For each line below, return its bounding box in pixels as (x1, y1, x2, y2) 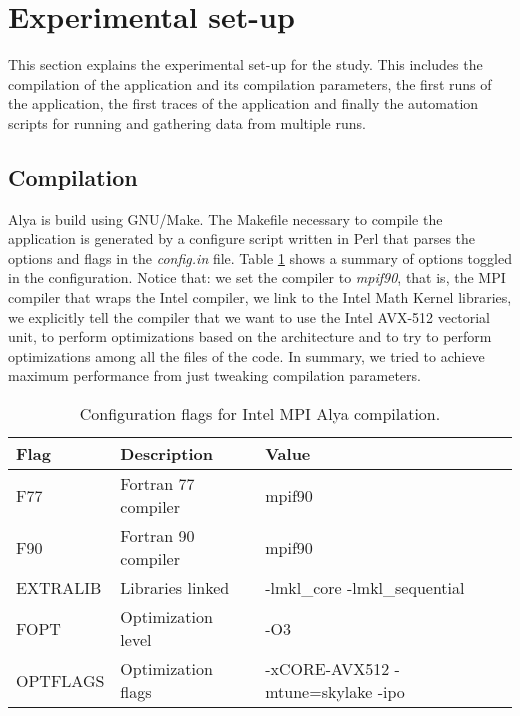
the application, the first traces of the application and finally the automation (8, 93, 479, 114)
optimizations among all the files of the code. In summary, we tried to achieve (8, 345, 485, 366)
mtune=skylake (265, 680, 373, 704)
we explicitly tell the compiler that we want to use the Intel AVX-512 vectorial (8, 306, 490, 327)
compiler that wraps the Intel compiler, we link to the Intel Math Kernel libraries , (8, 287, 512, 308)
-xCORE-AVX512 (265, 657, 390, 681)
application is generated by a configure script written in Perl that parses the (8, 228, 476, 249)
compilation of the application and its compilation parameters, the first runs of (8, 73, 492, 94)
